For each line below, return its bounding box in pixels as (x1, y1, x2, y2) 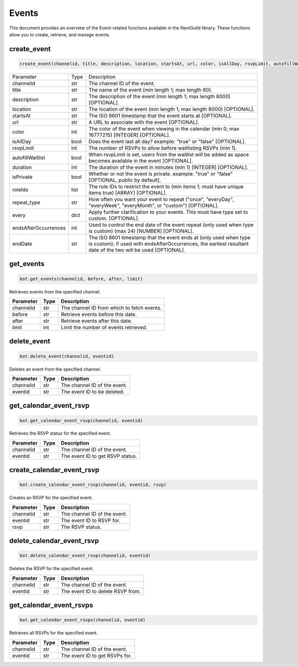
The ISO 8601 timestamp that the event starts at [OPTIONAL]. (88, 112, 232, 119)
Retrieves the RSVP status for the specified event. (9, 430, 111, 436)
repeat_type (12, 199, 41, 206)
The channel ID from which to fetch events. (61, 304, 162, 311)
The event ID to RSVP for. (61, 517, 120, 524)
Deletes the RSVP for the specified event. (9, 566, 94, 572)
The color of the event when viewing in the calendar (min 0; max (88, 125, 239, 132)
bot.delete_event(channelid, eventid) (19, 353, 114, 359)
